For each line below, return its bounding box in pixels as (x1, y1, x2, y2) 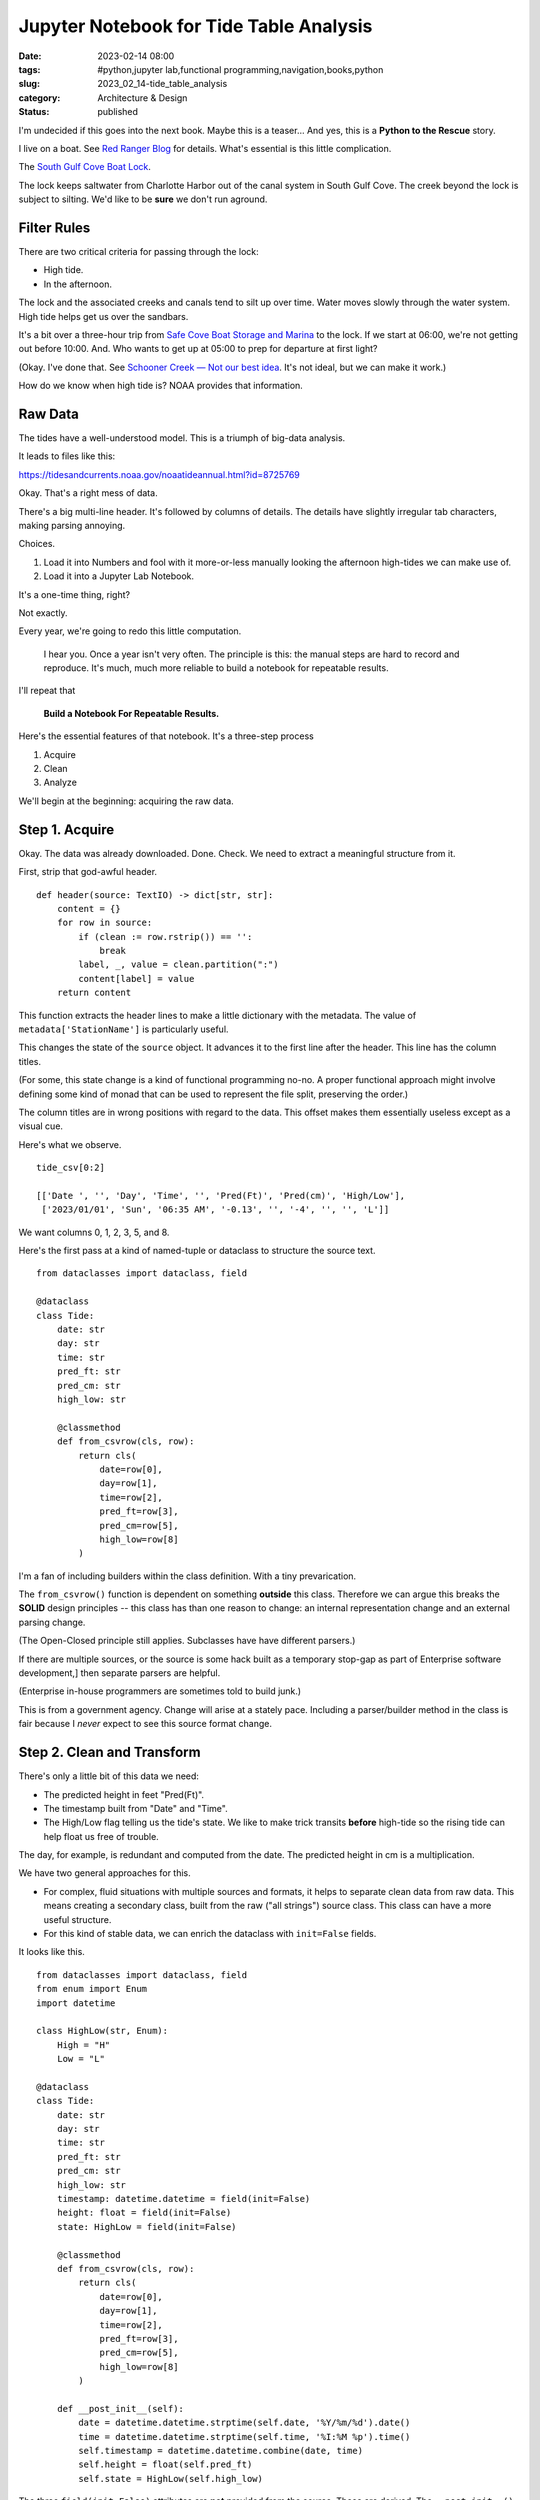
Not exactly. (18, 606, 69, 619)
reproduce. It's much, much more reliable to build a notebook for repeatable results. (43, 662, 389, 674)
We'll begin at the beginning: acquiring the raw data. (18, 795, 234, 807)
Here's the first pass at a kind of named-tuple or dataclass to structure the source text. (18, 1245, 376, 1257)
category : (18, 91, 61, 104)
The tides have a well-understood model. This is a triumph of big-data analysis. (18, 432, 346, 444)
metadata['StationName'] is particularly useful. (18, 1023, 229, 1035)
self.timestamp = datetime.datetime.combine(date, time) (78, 2445, 364, 2457)
